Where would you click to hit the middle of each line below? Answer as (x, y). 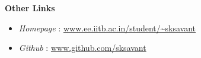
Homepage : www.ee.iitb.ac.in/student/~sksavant (107, 28)
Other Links (30, 8)
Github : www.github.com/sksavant (82, 48)
